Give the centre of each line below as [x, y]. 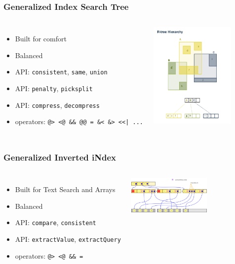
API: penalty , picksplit [54, 88]
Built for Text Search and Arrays [65, 189]
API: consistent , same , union [61, 72]
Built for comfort [41, 39]
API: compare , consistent [56, 222]
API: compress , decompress [57, 105]
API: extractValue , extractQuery [68, 239]
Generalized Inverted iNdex [60, 157]
